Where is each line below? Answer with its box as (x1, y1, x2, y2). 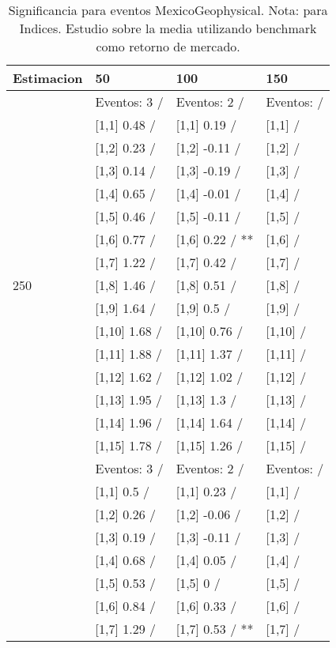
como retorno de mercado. (96, 37, 240, 55)
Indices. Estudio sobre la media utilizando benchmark (19, 19, 317, 37)
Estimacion (13, 69, 83, 87)
